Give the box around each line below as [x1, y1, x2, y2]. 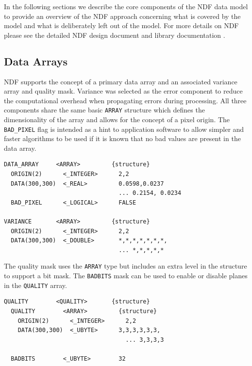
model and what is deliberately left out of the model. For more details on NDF [4, 20, 239, 31]
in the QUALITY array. [4, 280, 67, 290]
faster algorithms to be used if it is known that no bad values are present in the [4, 133, 241, 143]
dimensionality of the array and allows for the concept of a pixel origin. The [4, 114, 230, 125]
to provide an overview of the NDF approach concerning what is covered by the [4, 11, 241, 21]
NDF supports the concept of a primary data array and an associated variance [4, 76, 237, 86]
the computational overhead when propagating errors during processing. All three [4, 95, 247, 105]
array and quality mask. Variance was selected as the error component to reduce [4, 86, 243, 96]
